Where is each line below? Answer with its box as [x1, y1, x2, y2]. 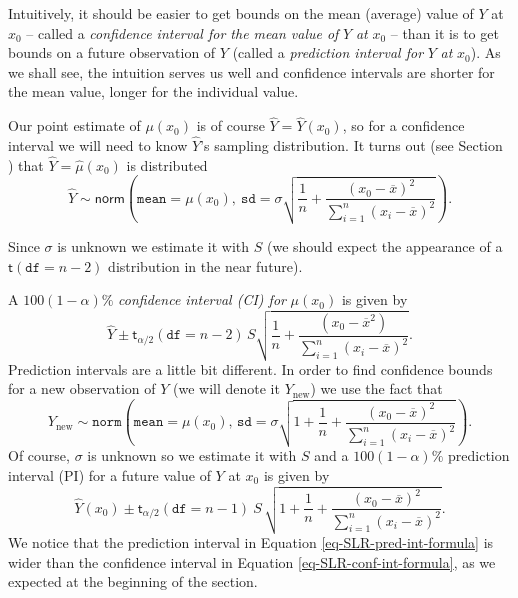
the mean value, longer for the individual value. [8, 81, 299, 102]
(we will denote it [173, 378, 280, 399]
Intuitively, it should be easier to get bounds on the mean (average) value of [8, 3, 474, 23]
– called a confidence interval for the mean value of [26, 22, 339, 43]
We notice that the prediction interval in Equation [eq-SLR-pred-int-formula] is [8, 531, 494, 552]
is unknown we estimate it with [57, 235, 250, 256]
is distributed [126, 154, 208, 175]
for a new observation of [8, 378, 156, 399]
